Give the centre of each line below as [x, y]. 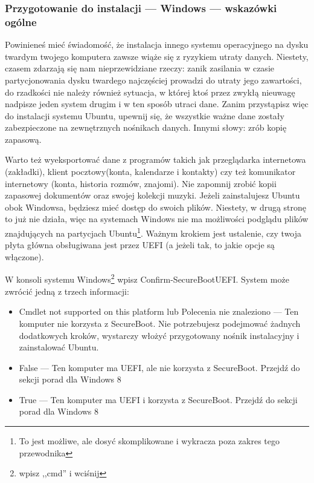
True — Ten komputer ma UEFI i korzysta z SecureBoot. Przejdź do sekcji [158, 399]
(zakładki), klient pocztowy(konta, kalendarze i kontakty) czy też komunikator [150, 172]
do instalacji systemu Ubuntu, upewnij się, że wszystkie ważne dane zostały [145, 115]
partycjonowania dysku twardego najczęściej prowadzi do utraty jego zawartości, [153, 80]
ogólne [21, 21]
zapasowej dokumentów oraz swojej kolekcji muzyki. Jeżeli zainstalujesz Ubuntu [152, 195]
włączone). [24, 256]
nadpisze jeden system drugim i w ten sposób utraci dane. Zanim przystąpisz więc [157, 104]
